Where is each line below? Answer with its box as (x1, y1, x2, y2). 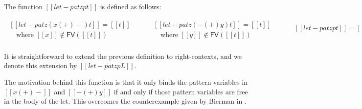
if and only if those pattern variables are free (113, 86, 248, 96)
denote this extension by (4, 60, 77, 71)
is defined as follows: (100, 1, 161, 11)
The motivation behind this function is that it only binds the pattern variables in (4, 76, 248, 87)
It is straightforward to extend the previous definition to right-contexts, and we (4, 51, 242, 61)
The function (4, 1, 43, 11)
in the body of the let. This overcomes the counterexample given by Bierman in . (4, 96, 247, 106)
